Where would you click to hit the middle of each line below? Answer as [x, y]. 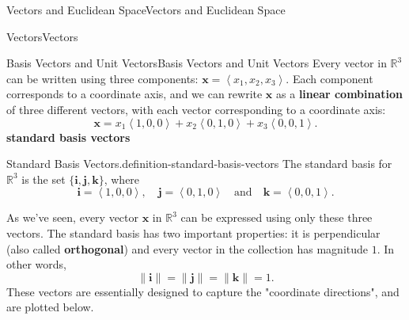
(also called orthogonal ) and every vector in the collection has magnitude [187, 248]
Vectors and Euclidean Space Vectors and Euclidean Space [146, 10]
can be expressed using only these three [276, 217]
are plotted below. [50, 307]
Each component [333, 78]
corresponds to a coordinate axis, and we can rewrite [134, 94]
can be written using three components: [102, 78]
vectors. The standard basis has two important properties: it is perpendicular [193, 232]
